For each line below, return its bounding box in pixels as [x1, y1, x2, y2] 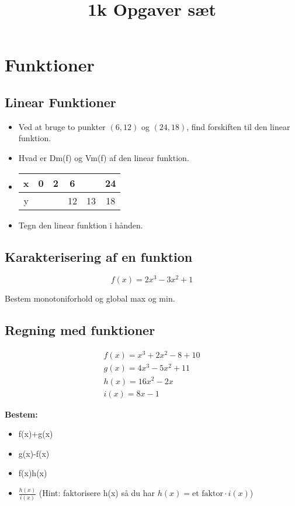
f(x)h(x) [18, 467, 47, 479]
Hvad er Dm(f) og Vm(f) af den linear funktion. [18, 151, 189, 163]
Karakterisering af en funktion [5, 247, 193, 265]
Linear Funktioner [5, 93, 116, 111]
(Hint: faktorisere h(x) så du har [39, 487, 155, 499]
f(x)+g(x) [18, 428, 53, 440]
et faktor [192, 490, 223, 498]
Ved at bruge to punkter [18, 120, 106, 132]
